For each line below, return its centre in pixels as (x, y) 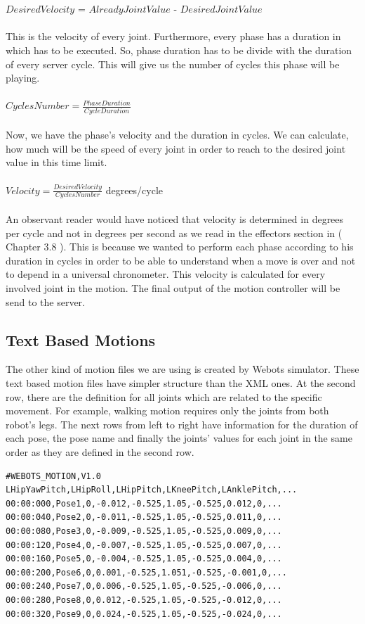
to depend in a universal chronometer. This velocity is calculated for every (166, 274)
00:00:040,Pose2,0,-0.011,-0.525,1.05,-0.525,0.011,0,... (144, 517)
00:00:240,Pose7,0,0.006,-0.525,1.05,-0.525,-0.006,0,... (144, 586)
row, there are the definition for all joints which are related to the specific (164, 396)
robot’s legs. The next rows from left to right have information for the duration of (182, 424)
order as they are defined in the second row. (100, 451)
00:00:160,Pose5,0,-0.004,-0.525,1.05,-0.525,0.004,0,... (144, 559)
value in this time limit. (57, 162)
